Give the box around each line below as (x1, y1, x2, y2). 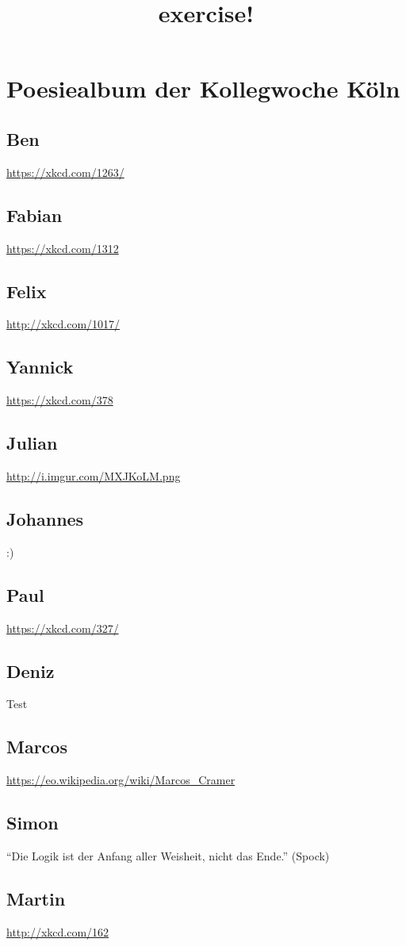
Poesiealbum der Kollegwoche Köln (6, 72, 400, 105)
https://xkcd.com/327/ (6, 619, 119, 636)
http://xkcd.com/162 (6, 923, 109, 940)
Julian (6, 431, 58, 455)
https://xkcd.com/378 (6, 392, 113, 408)
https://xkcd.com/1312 (6, 239, 119, 256)
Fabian (6, 202, 63, 227)
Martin (6, 886, 66, 910)
